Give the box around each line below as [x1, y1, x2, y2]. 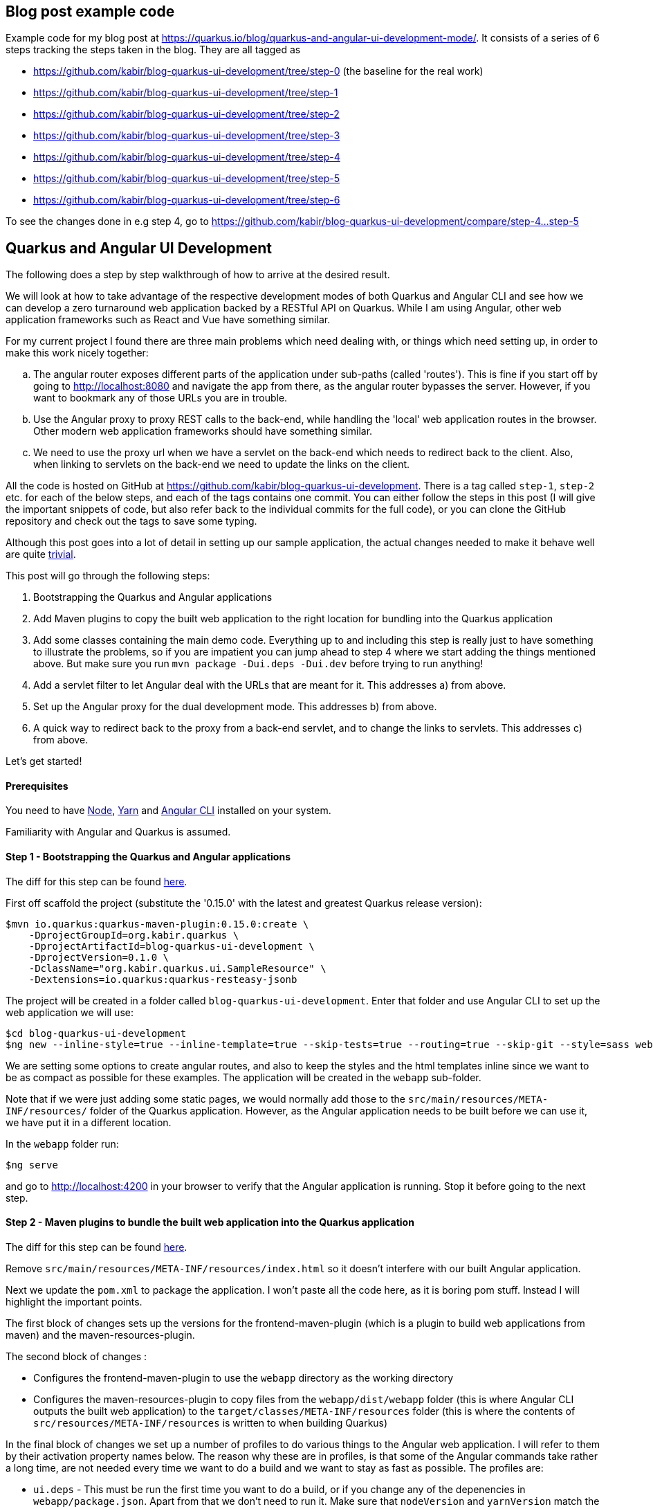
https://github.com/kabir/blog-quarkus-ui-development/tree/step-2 [33, 108, 340, 120]
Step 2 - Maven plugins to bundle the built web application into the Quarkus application [6, 1216, 414, 1229]
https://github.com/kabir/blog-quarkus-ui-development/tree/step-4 [33, 151, 340, 163]
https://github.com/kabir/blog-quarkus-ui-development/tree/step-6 [33, 194, 340, 206]
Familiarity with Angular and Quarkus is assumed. [6, 826, 231, 838]
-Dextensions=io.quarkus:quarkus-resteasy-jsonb [28, 973, 297, 985]
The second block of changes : [6, 1350, 147, 1362]
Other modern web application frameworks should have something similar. [33, 425, 373, 437]
